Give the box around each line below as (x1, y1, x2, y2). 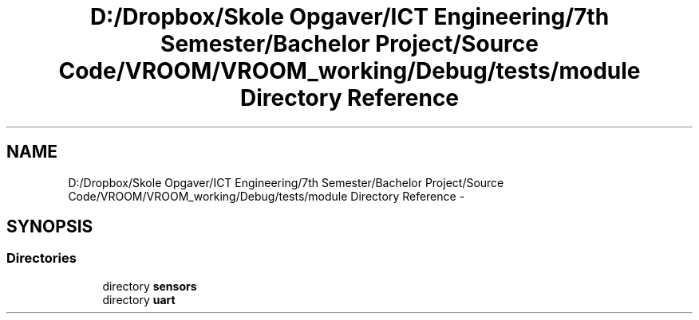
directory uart (102, 292, 176, 306)
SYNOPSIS (6, 217, 93, 237)
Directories (6, 250, 77, 267)
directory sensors (102, 279, 197, 293)
